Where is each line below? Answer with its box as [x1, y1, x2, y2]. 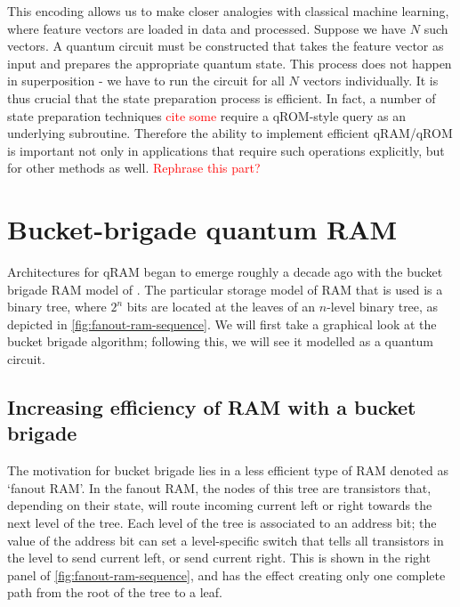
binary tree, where [7, 297, 107, 316]
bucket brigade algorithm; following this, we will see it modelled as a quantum [7, 332, 434, 351]
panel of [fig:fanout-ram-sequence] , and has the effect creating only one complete [7, 565, 446, 584]
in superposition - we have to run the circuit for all [7, 71, 285, 90]
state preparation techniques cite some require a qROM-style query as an [7, 106, 406, 125]
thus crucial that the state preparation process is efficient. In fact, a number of [7, 88, 436, 107]
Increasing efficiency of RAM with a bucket [7, 393, 416, 421]
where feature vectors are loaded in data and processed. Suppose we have [7, 19, 407, 37]
